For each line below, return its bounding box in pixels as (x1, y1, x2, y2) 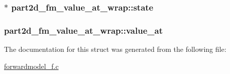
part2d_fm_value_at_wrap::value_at (4, 24, 163, 36)
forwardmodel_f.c (4, 60, 59, 71)
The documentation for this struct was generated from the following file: (4, 44, 226, 54)
